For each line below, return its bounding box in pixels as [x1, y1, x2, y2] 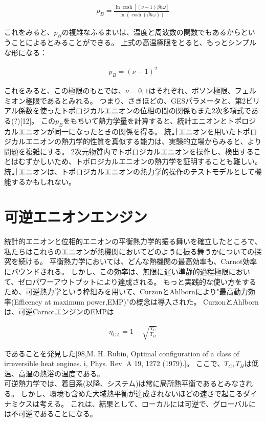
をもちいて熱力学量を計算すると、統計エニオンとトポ [63, 115, 242, 126]
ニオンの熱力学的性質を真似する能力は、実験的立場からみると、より [32, 136, 262, 147]
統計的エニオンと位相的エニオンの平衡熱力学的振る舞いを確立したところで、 [4, 236, 262, 247]
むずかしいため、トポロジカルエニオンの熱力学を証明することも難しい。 [18, 156, 262, 167]
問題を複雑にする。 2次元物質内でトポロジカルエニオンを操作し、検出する [4, 146, 254, 156]
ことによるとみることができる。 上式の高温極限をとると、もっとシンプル [11, 37, 256, 48]
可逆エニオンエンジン [4, 206, 148, 227]
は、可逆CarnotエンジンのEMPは [4, 306, 114, 317]
